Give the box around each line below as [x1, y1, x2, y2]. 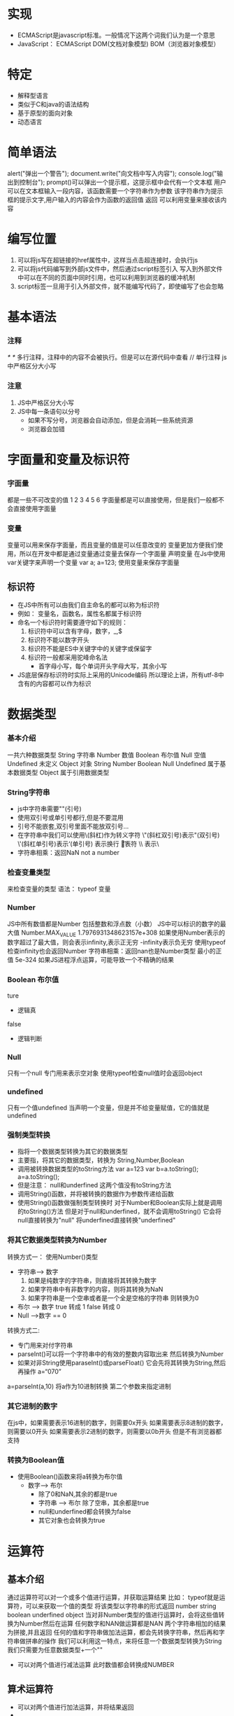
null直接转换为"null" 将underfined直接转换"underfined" [17, 1216, 176, 1225]
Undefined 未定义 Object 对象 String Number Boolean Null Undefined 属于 [7, 759, 220, 767]
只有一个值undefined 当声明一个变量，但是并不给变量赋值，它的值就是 [7, 1103, 210, 1112]
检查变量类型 [7, 867, 51, 877]
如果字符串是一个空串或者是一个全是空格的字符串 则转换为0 [27, 1293, 199, 1302]
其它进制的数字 [7, 1401, 58, 1411]
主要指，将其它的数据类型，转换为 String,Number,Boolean [17, 1156, 185, 1164]
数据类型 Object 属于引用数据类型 [13, 768, 110, 776]
